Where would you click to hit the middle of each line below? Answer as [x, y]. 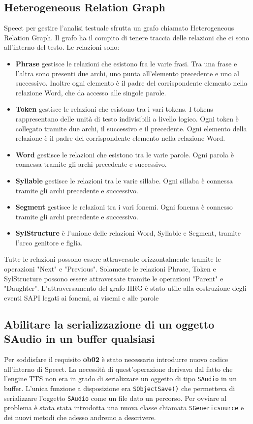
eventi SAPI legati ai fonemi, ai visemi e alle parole [81, 297]
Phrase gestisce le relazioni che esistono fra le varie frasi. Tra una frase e [126, 63]
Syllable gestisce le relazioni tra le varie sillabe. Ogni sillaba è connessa [124, 180]
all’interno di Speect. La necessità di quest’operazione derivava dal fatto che [118, 369]
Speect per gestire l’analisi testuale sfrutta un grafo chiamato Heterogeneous [119, 28]
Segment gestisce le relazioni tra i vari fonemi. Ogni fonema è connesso [124, 207]
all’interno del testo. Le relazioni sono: [62, 47]
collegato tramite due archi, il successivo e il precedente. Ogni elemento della [131, 128]
